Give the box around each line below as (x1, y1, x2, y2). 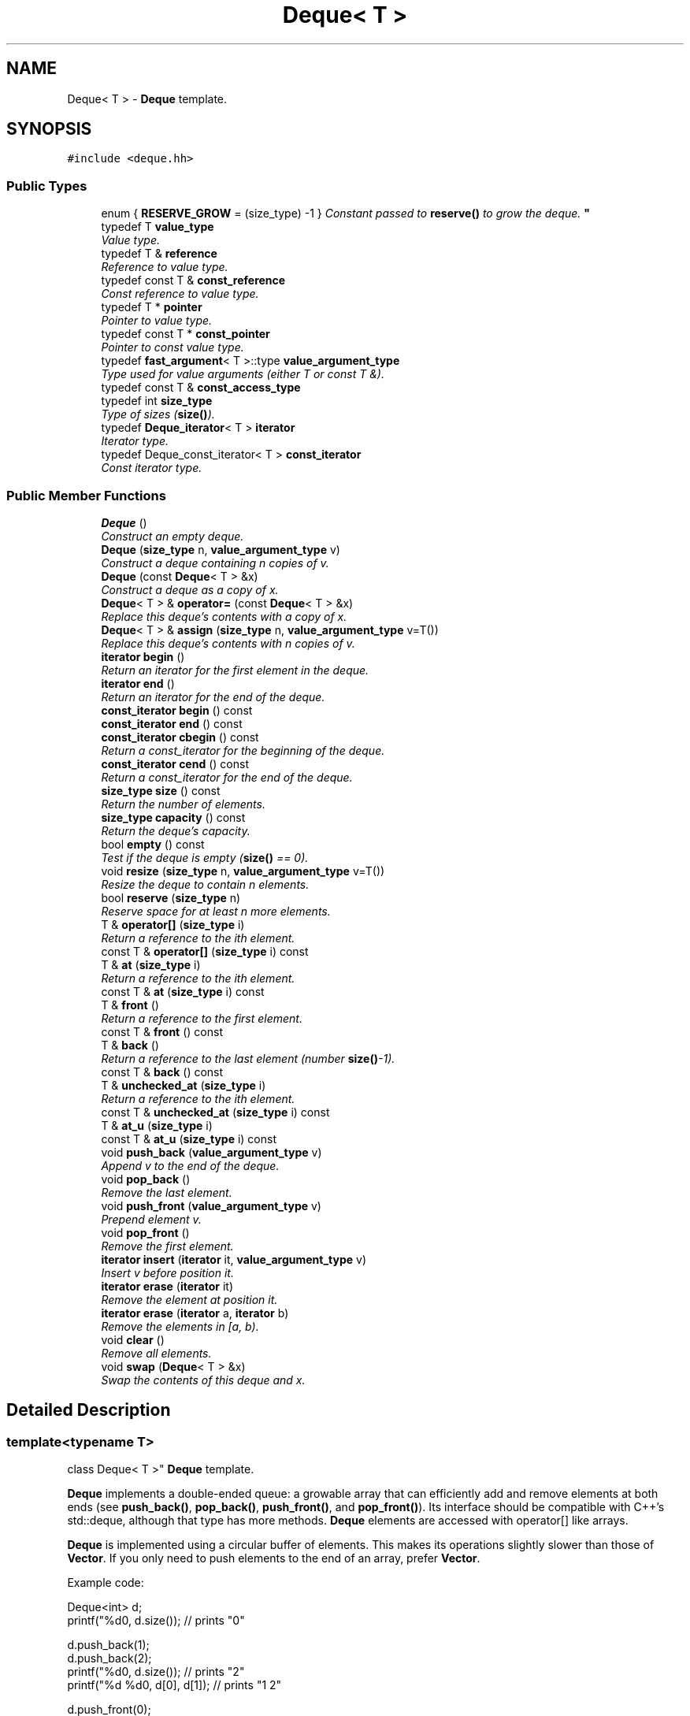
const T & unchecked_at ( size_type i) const (101, 1105, 330, 1119)
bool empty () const (101, 837, 205, 851)
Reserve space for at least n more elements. (101, 904, 331, 918)
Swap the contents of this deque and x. (101, 1372, 306, 1387)
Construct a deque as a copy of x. (101, 582, 279, 596)
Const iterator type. (101, 461, 202, 475)
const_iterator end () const (101, 716, 243, 730)
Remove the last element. (101, 1185, 232, 1199)
